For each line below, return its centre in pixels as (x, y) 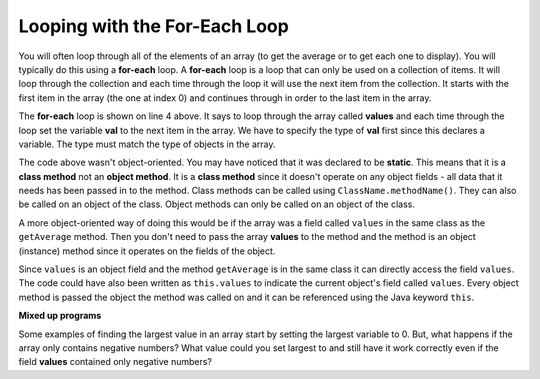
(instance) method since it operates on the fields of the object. (147, 251)
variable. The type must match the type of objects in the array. (147, 144)
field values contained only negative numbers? (115, 362)
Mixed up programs (60, 316)
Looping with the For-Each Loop (153, 26)
